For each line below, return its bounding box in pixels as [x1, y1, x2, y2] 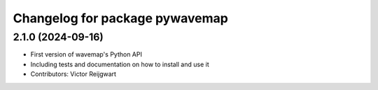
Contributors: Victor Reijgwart [30, 70, 117, 78]
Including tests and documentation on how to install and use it [30, 60, 209, 68]
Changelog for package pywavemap [13, 10, 229, 26]
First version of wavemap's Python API [30, 50, 143, 59]
